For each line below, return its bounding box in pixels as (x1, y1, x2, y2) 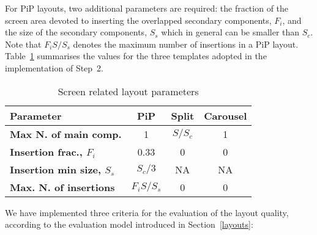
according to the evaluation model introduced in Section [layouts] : (5, 218, 253, 231)
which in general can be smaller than (161, 26, 300, 38)
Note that (5, 37, 42, 50)
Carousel (204, 108, 247, 123)
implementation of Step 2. (5, 61, 104, 74)
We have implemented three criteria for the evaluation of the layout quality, (5, 206, 289, 219)
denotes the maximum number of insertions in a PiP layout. (73, 37, 299, 50)
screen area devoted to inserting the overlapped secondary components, (5, 13, 272, 26)
